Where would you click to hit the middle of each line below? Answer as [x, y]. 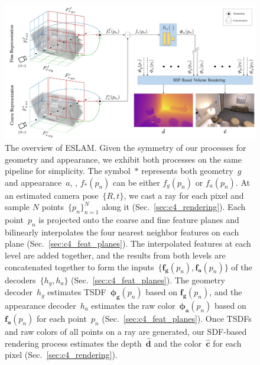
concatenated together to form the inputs [79, 267]
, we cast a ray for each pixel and [184, 195]
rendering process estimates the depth [73, 343]
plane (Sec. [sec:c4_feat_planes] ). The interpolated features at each [128, 243]
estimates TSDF [77, 292]
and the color [178, 343]
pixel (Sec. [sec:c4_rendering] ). [61, 355]
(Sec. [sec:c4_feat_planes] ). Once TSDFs [177, 318]
